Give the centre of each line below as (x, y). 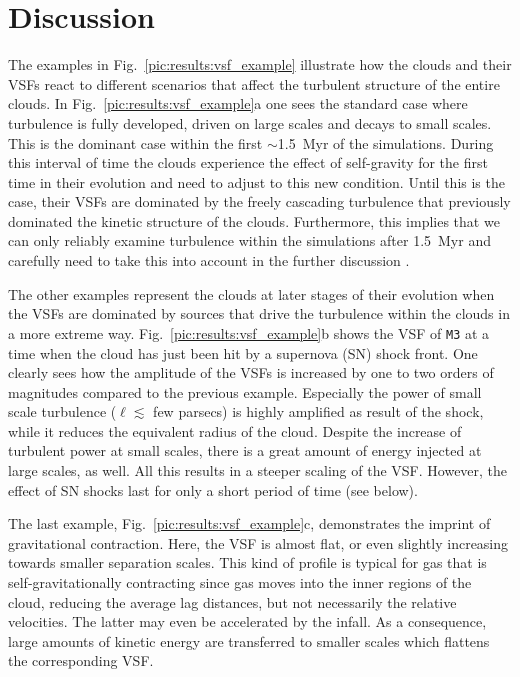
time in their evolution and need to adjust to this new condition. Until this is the (256, 181)
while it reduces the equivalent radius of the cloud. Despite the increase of (235, 430)
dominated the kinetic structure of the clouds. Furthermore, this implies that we (254, 220)
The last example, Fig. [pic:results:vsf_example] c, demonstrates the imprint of (249, 523)
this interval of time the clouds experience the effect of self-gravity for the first (248, 162)
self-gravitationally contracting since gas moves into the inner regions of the (240, 582)
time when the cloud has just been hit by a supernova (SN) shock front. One (243, 352)
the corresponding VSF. (81, 660)
